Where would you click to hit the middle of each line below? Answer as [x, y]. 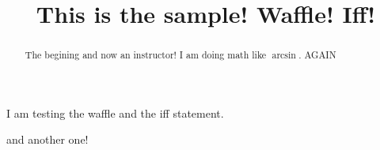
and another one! [47, 139]
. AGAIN [317, 55]
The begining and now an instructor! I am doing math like [146, 55]
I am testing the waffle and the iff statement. [115, 112]
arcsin [284, 56]
